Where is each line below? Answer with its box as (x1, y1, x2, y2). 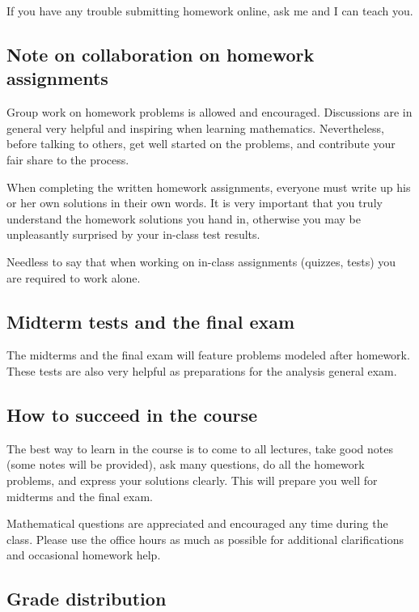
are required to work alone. (6, 269, 141, 286)
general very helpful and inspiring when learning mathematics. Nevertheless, (6, 119, 384, 136)
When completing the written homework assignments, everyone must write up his (6, 178, 411, 195)
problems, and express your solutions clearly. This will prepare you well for (6, 471, 378, 488)
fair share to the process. (6, 151, 129, 168)
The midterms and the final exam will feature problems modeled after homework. (6, 346, 410, 363)
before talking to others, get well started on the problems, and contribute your (6, 135, 396, 152)
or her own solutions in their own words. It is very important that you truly (6, 194, 383, 211)
